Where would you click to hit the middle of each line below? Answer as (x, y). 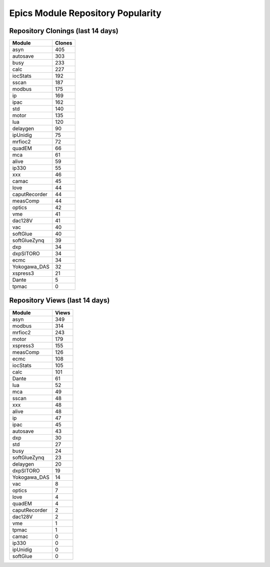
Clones (64, 43)
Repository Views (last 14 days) (59, 301)
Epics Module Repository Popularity (85, 13)
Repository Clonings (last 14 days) (64, 31)
